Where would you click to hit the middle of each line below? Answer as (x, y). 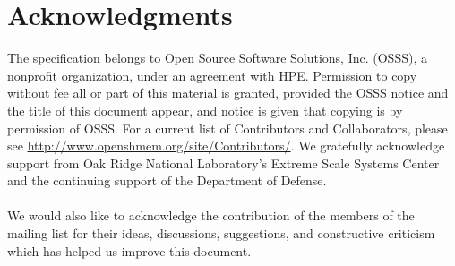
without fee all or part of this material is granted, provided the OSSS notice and (228, 93)
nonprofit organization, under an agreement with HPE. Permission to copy (212, 75)
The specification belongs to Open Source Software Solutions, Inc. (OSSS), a (217, 58)
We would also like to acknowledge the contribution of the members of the (211, 215)
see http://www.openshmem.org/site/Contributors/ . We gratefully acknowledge (226, 146)
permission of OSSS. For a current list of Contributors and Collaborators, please (227, 128)
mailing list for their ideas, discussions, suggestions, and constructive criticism (221, 233)
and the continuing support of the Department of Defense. (167, 180)
